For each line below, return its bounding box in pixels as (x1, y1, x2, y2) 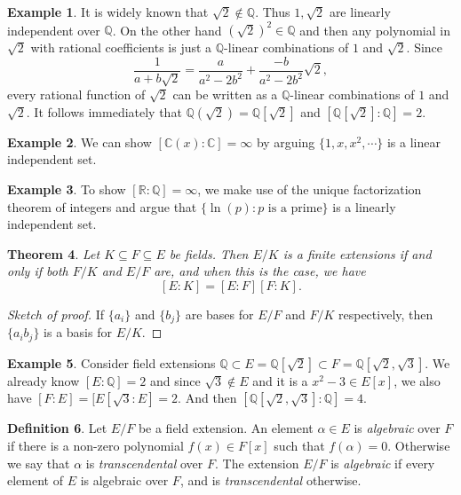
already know (7, 371, 80, 389)
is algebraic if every (330, 453, 435, 472)
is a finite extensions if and (282, 244, 432, 263)
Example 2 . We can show (7, 132, 152, 151)
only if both (7, 262, 68, 280)
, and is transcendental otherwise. (179, 471, 362, 490)
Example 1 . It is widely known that (7, 3, 209, 20)
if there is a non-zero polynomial (7, 436, 184, 454)
